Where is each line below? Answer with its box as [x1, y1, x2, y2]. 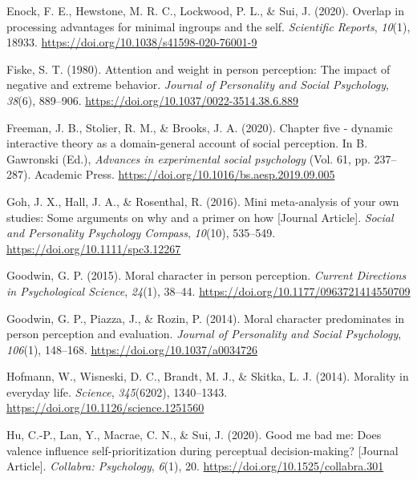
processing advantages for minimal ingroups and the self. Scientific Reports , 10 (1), [6, 18, 411, 34]
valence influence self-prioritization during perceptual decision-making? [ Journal [6, 442, 399, 458]
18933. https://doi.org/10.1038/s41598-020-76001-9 [6, 34, 257, 50]
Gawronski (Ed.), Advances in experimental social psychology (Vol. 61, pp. [6, 150, 370, 167]
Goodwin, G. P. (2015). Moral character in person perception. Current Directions [6, 267, 407, 284]
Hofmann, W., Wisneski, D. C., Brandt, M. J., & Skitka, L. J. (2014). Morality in [6, 368, 409, 385]
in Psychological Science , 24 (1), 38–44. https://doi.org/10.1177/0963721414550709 [6, 282, 411, 299]
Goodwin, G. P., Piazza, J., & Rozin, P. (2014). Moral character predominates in [6, 309, 405, 326]
